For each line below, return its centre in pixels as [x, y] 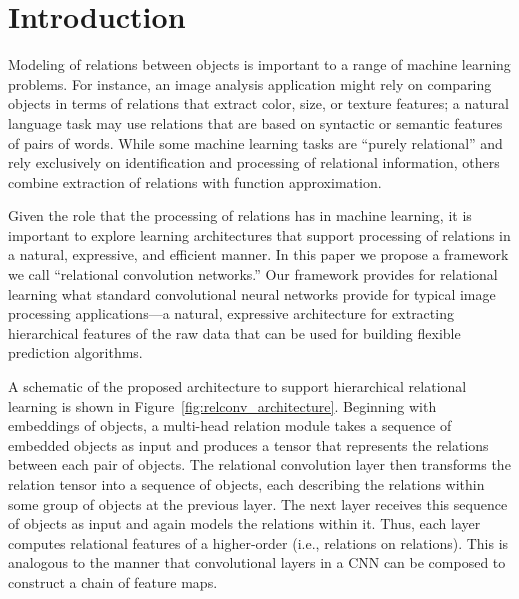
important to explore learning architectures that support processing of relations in [259, 234]
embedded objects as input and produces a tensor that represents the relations [248, 444]
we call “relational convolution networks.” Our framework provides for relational [253, 274]
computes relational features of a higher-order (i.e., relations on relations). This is [258, 542]
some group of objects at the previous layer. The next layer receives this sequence [258, 503]
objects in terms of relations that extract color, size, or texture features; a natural [258, 103]
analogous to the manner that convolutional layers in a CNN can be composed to [257, 562]
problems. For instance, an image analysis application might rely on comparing [250, 83]
